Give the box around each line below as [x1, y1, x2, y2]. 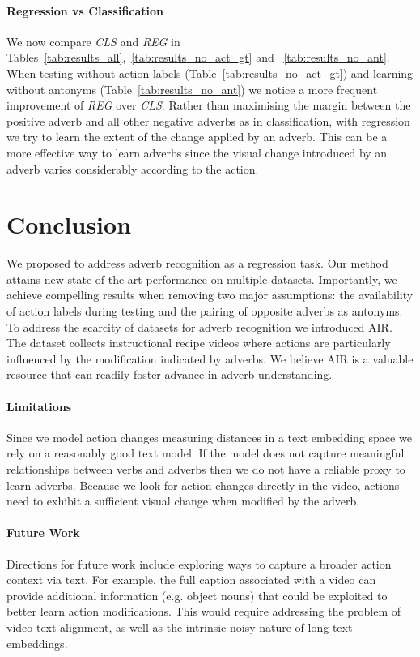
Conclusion [6, 208, 132, 241]
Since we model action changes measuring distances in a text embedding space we [6, 428, 412, 445]
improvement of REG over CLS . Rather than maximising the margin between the [6, 97, 411, 114]
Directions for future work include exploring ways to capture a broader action [6, 555, 392, 572]
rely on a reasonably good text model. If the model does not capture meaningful [6, 444, 405, 462]
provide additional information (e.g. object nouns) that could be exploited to [6, 586, 388, 603]
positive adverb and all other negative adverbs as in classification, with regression [6, 112, 410, 129]
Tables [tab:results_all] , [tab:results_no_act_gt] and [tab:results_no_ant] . [6, 49, 390, 66]
